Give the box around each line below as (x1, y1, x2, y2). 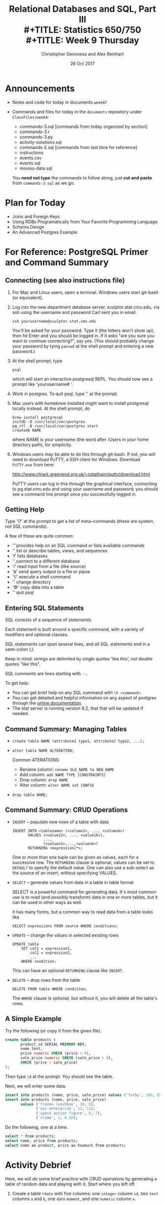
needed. (12, 711, 29, 717)
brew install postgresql (12, 415, 63, 420)
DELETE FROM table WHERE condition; (12, 986, 87, 991)
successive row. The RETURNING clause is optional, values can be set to (12, 859, 155, 865)
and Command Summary (5, 257, 109, 268)
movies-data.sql (19, 165, 53, 171)
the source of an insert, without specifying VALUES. (12, 870, 117, 876)
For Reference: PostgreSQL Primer (5, 246, 149, 258)
